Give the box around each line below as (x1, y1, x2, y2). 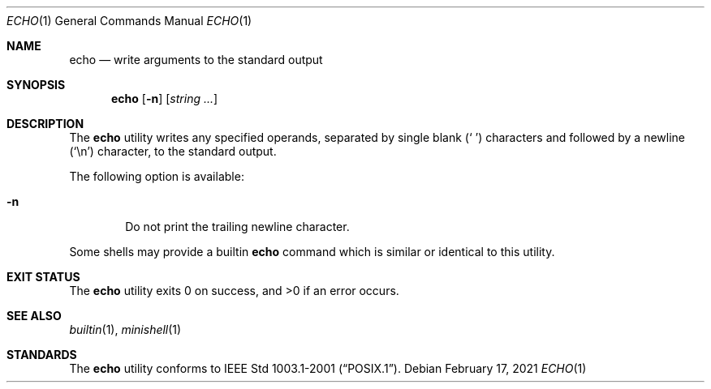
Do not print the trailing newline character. (125, 220, 350, 233)
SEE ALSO (6, 309, 62, 323)
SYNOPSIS (6, 78, 66, 92)
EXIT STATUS (6, 270, 80, 284)
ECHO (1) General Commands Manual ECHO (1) (6, 14, 252, 28)
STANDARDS (6, 348, 77, 361)
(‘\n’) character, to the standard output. (69, 144, 277, 158)
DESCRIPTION (6, 117, 84, 130)
